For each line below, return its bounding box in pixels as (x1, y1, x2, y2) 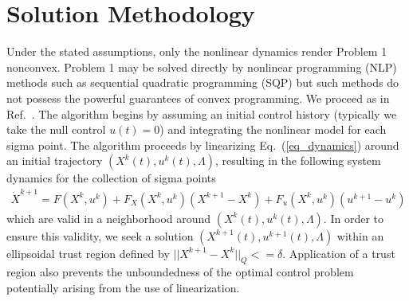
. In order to (323, 209, 383, 226)
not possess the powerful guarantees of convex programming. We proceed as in (6, 89, 390, 106)
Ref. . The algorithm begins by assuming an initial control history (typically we (6, 105, 397, 122)
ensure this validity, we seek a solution (6, 227, 194, 244)
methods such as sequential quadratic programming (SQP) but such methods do (6, 74, 399, 91)
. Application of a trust (282, 244, 395, 261)
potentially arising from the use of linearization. (6, 279, 240, 296)
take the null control (6, 121, 106, 138)
